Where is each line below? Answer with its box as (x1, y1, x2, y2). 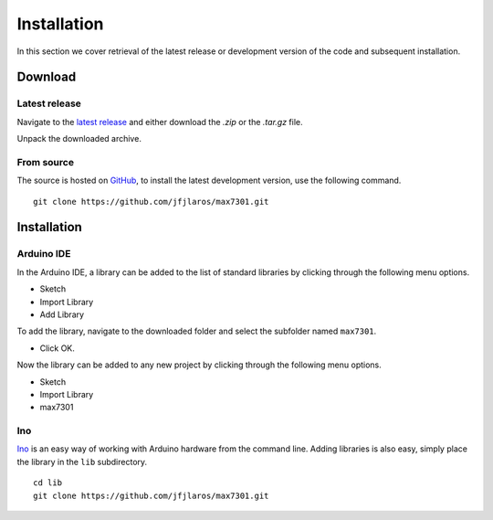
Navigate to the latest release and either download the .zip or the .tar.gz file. (16, 116, 303, 127)
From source (16, 155, 75, 168)
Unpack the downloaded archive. (16, 133, 142, 144)
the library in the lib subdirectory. (16, 456, 148, 467)
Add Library (39, 309, 85, 320)
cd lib (33, 478, 63, 488)
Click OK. (39, 343, 75, 354)
